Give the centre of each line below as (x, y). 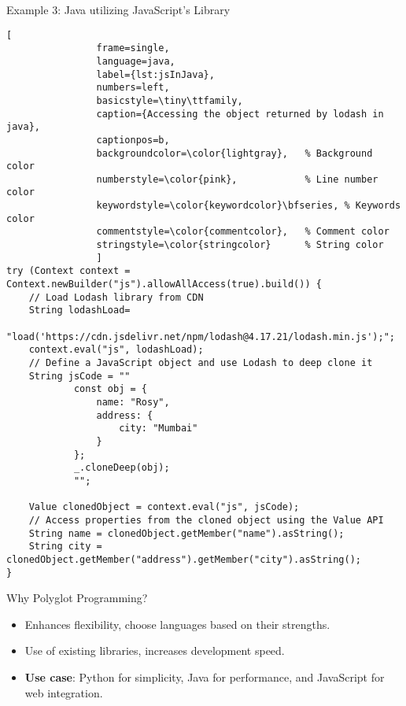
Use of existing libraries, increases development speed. (155, 651)
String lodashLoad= (79, 310)
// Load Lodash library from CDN (116, 297)
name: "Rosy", (133, 402)
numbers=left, (133, 88)
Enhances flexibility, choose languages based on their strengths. (177, 624)
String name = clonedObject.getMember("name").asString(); (186, 533)
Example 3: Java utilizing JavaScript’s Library (118, 9)
